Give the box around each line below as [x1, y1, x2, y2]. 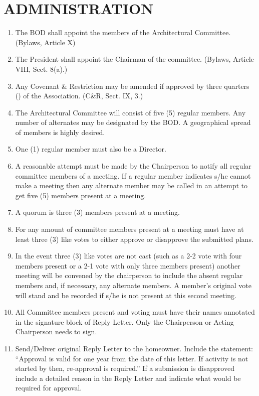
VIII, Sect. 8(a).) [15, 63, 68, 74]
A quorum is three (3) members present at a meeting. [15, 207, 180, 217]
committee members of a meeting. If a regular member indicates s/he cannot [15, 170, 251, 181]
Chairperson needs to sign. [15, 326, 97, 337]
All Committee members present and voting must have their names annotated [15, 307, 255, 317]
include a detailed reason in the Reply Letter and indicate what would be [15, 372, 241, 383]
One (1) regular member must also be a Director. [15, 144, 166, 154]
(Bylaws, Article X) [15, 37, 76, 47]
